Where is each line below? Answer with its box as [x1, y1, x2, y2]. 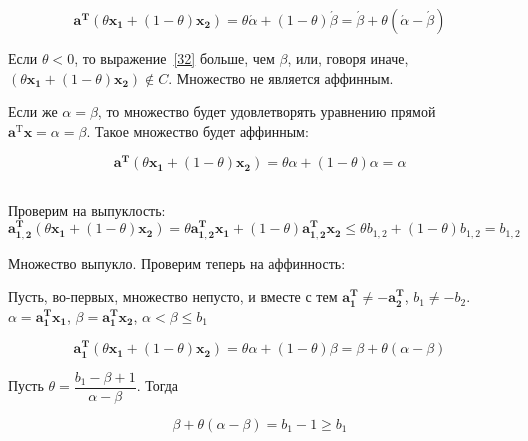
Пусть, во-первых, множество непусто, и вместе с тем [8, 286, 338, 307]
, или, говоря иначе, [287, 48, 409, 68]
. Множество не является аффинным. [168, 67, 394, 88]
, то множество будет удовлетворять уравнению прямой [97, 101, 436, 122]
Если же [8, 101, 58, 122]
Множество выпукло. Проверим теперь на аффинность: [8, 252, 346, 273]
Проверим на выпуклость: [8, 199, 166, 220]
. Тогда [136, 375, 179, 396]
